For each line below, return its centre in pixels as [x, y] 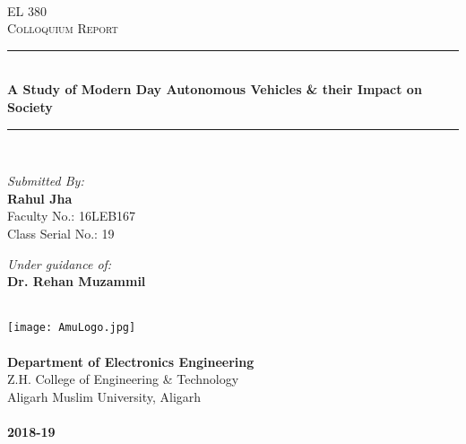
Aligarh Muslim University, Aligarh [104, 396]
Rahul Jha [40, 198]
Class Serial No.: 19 [61, 233]
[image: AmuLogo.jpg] [72, 328]
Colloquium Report [63, 28]
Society [30, 106]
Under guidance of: [60, 263]
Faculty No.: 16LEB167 [72, 216]
